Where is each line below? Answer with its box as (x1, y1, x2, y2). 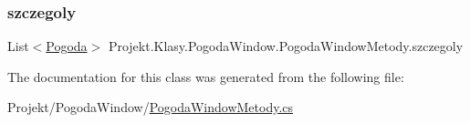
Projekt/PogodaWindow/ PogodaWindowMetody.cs (7, 97, 294, 117)
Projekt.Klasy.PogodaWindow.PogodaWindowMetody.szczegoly (108, 36, 464, 56)
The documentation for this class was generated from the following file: (7, 67, 404, 86)
